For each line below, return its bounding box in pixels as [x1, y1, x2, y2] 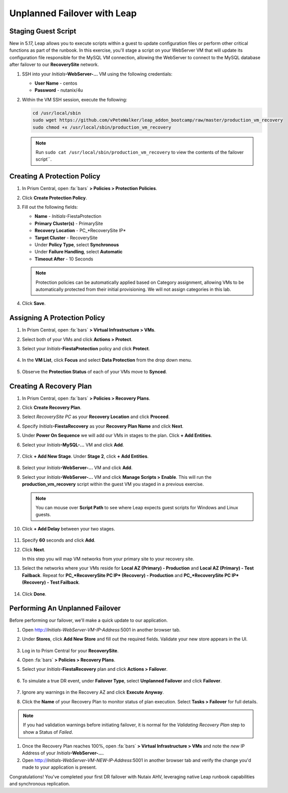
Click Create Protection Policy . [22, 195, 87, 201]
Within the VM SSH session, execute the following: [22, 96, 127, 102]
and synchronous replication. [9, 781, 70, 787]
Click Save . [22, 300, 46, 307]
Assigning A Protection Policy [9, 314, 106, 322]
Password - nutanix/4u [34, 87, 83, 93]
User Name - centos [34, 80, 78, 86]
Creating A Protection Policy [9, 172, 101, 181]
